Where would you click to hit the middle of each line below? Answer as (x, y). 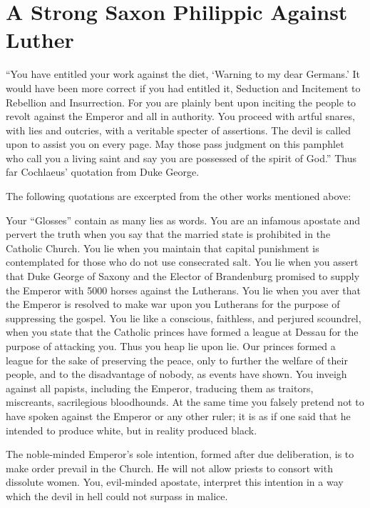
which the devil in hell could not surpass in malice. (117, 495)
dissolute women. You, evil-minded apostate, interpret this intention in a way (175, 482)
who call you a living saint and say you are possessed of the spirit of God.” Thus (181, 158)
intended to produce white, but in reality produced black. (132, 430)
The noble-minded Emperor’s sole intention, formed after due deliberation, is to (180, 454)
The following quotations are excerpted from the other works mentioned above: (179, 196)
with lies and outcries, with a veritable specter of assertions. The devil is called (179, 130)
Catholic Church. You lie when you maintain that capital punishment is (163, 248)
